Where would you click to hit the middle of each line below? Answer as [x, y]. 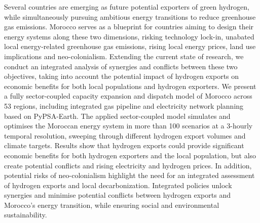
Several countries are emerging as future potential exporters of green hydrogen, [127, 7]
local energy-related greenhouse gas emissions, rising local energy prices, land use [130, 46]
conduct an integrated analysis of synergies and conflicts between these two [121, 66]
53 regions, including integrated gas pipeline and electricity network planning [124, 105]
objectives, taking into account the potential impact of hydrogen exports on [122, 76]
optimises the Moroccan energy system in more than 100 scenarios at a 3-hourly [128, 126]
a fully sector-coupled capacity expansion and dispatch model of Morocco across [128, 96]
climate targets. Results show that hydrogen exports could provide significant [124, 145]
